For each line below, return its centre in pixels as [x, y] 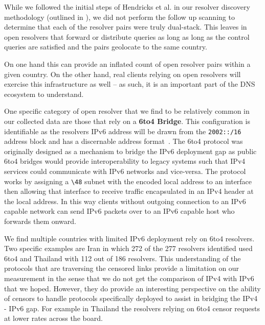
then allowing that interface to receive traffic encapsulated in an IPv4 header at [129, 191]
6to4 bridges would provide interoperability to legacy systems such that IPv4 [125, 161]
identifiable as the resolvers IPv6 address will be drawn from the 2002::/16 [123, 131]
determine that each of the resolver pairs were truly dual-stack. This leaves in [126, 27]
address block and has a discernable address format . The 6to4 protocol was [124, 141]
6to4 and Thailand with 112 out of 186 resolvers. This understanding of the [123, 258]
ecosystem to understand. [44, 94]
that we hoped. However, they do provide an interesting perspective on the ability [132, 288]
